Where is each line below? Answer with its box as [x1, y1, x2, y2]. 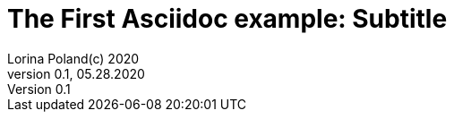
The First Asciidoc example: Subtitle [7, 4, 448, 34]
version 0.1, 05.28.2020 [7, 65, 145, 81]
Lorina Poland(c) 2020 [7, 50, 140, 66]
